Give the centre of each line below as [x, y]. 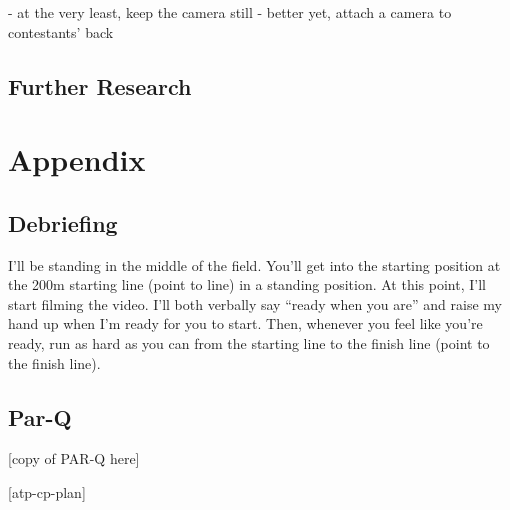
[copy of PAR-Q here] [74, 458]
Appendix [77, 159]
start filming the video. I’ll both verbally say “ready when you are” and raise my [255, 303]
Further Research [100, 85]
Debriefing [63, 222]
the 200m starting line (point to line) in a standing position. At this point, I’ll [247, 284]
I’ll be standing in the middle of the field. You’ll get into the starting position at [254, 264]
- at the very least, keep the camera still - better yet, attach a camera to [230, 12]
